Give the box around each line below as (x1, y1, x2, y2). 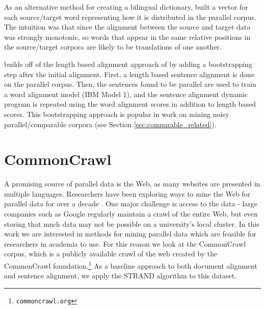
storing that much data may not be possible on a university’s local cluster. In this (4, 218, 259, 229)
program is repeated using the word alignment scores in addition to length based (4, 99, 256, 109)
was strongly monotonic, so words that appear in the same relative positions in (4, 31, 251, 42)
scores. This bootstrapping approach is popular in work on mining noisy (4, 108, 229, 119)
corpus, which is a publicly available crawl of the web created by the (4, 248, 218, 259)
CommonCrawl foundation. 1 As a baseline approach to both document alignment (4, 259, 257, 271)
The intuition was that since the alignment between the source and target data (4, 21, 251, 32)
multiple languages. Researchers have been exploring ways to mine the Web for (4, 188, 251, 199)
